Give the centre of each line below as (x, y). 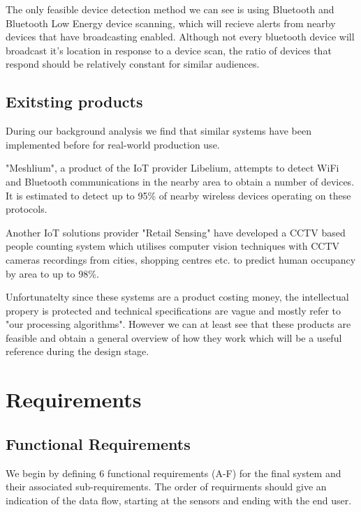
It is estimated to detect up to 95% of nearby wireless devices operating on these (178, 195)
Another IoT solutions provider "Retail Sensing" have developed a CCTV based (176, 232)
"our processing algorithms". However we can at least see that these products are (178, 324)
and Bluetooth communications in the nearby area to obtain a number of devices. (180, 181)
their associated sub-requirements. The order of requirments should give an (166, 487)
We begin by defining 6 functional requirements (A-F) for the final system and (174, 473)
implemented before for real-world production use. (113, 144)
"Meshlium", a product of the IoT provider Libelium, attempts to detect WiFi (172, 168)
